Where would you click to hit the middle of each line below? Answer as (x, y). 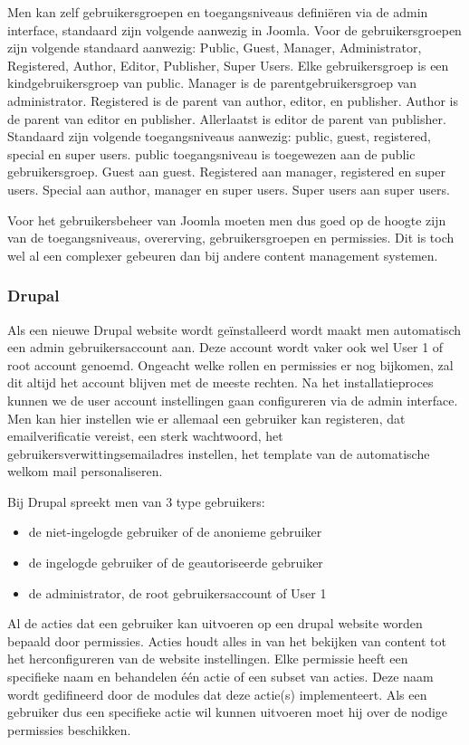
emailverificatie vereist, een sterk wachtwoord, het (145, 436)
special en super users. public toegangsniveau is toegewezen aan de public (211, 153)
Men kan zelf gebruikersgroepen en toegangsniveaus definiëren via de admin (218, 12)
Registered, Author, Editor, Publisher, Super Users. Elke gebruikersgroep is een (228, 65)
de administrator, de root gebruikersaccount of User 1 (177, 592)
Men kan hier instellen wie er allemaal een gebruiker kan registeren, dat (206, 418)
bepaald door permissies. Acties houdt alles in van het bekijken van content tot (227, 640)
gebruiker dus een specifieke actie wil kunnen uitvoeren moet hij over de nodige (228, 712)
